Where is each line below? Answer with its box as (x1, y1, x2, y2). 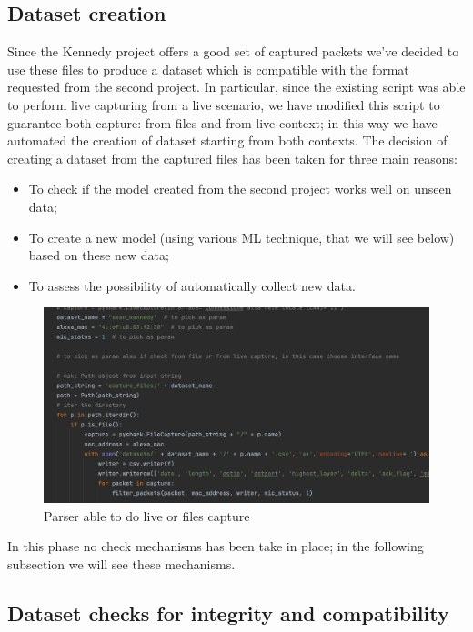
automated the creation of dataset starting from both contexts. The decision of (7, 131, 448, 150)
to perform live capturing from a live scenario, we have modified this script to (7, 95, 440, 114)
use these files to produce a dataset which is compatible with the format (7, 59, 409, 78)
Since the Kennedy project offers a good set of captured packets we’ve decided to (7, 42, 459, 61)
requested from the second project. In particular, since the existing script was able (7, 77, 466, 96)
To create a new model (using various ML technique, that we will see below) (28, 227, 455, 246)
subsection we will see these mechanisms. (7, 555, 236, 573)
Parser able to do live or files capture (44, 506, 250, 525)
